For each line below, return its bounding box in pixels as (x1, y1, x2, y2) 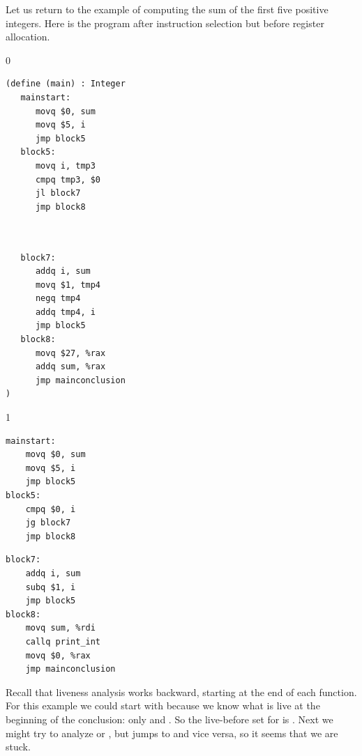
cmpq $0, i (25, 504, 76, 514)
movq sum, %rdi (25, 623, 96, 633)
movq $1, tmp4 (35, 279, 101, 290)
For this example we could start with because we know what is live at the (6, 698, 320, 713)
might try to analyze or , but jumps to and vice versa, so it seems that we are (6, 725, 338, 740)
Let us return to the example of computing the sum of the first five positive (6, 2, 329, 16)
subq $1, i (25, 582, 76, 592)
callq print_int (25, 636, 101, 647)
